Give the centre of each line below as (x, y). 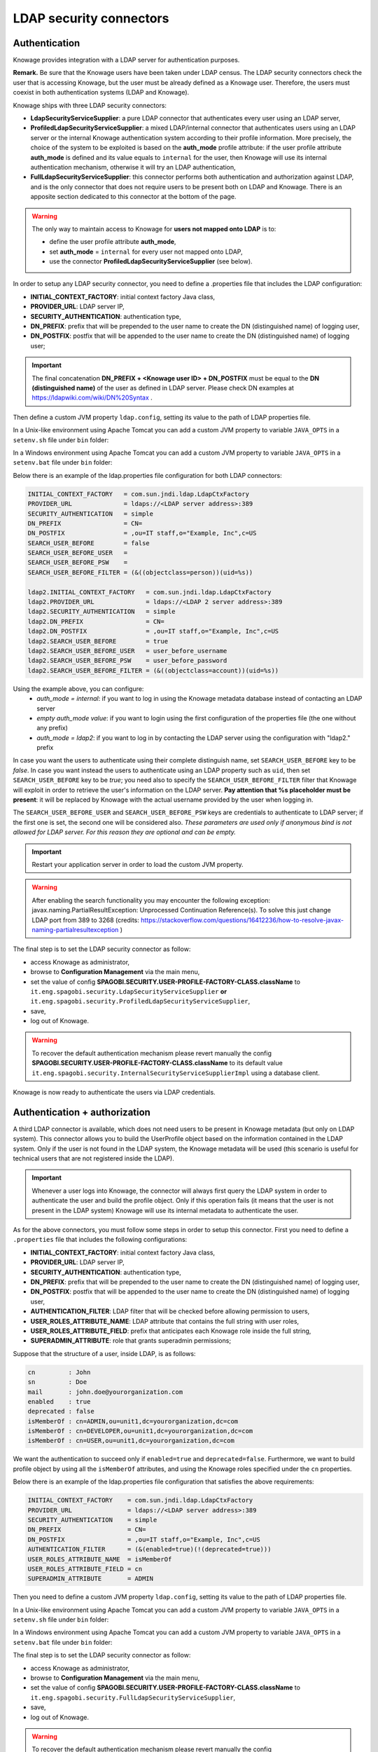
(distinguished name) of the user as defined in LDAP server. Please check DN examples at (163, 388)
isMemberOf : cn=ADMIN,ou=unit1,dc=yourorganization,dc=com (133, 1421)
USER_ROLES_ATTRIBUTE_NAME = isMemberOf (100, 1559)
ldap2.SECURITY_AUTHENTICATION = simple (101, 612)
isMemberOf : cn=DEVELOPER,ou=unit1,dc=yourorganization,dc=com (140, 1431)
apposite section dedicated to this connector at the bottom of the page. (133, 197)
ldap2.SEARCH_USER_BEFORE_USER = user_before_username (127, 651)
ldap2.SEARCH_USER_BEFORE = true (98, 641)
